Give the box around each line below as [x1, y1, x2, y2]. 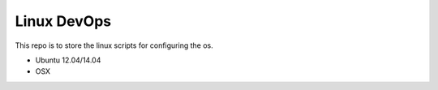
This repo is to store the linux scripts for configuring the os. [15, 41, 214, 50]
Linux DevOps [15, 12, 112, 30]
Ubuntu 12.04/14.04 [35, 55, 101, 65]
